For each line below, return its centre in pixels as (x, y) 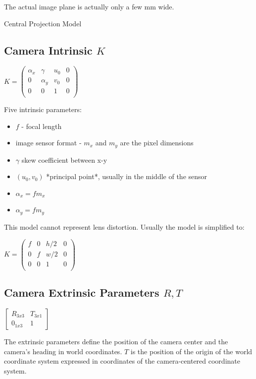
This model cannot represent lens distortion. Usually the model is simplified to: (124, 226)
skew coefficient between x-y (64, 159)
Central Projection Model (43, 23)
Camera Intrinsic (48, 50)
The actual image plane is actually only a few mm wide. (89, 6)
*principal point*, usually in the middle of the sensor (127, 176)
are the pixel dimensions (157, 143)
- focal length (42, 126)
